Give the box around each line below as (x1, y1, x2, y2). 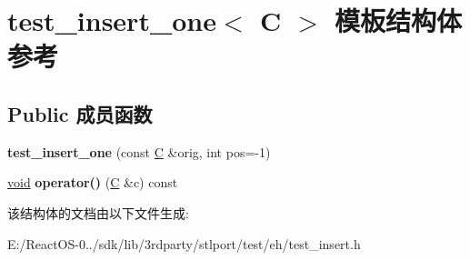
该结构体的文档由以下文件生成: (7, 203, 189, 222)
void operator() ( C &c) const (7, 173, 178, 192)
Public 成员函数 (7, 99, 153, 127)
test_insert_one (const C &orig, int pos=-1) (7, 142, 271, 161)
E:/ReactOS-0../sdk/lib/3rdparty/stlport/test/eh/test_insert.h (7, 234, 361, 253)
